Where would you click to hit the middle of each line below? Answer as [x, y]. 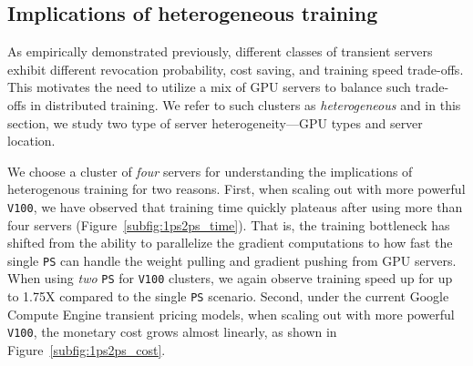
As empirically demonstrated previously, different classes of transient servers [220, 51]
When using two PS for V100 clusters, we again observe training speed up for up [230, 278]
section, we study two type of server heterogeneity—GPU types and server [215, 122]
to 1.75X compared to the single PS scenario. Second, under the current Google [228, 296]
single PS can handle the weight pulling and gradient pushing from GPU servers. [232, 260]
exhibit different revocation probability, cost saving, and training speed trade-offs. [236, 69]
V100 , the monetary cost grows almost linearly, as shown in [172, 332]
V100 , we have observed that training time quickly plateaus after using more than [235, 206]
